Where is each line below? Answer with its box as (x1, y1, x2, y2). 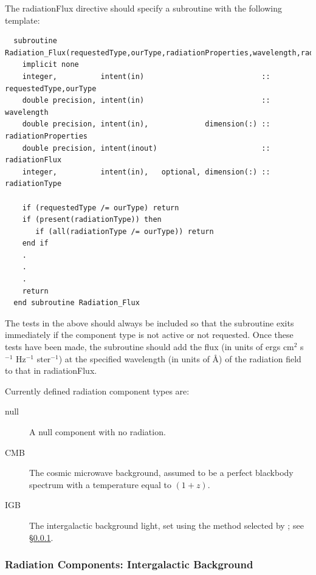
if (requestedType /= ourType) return (22, 203, 179, 212)
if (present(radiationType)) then (22, 215, 162, 224)
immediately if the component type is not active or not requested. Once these (5, 328, 294, 341)
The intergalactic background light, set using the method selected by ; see (29, 518, 304, 531)
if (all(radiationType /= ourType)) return (35, 227, 214, 236)
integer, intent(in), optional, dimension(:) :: (22, 167, 270, 176)
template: (5, 13, 40, 26)
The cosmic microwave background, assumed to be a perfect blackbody (29, 466, 294, 479)
